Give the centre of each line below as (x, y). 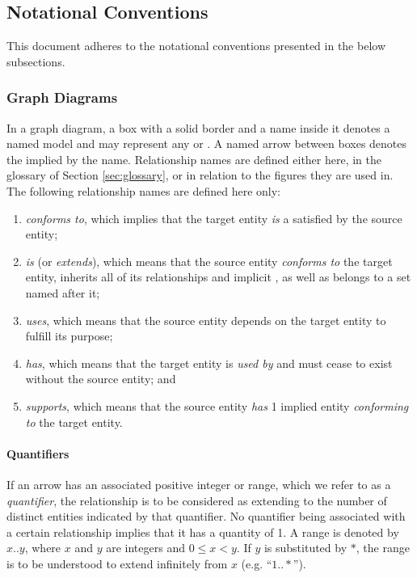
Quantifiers (38, 453)
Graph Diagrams (62, 97)
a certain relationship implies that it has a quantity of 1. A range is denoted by (203, 532)
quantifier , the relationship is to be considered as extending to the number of (197, 500)
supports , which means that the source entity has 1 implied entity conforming (217, 405)
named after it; (63, 292)
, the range (383, 548)
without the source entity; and (101, 379)
